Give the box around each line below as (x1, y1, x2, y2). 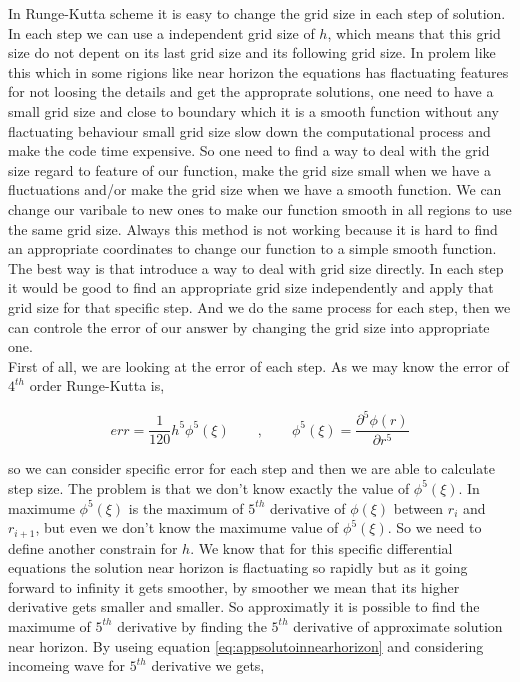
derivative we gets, (151, 655, 265, 676)
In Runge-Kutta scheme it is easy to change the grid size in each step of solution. (8, 3, 506, 23)
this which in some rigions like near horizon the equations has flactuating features (8, 61, 509, 82)
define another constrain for (8, 537, 178, 558)
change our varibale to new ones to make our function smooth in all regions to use (8, 198, 512, 219)
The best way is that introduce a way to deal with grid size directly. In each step (8, 257, 504, 278)
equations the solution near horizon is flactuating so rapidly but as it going (8, 557, 468, 578)
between (393, 497, 444, 518)
